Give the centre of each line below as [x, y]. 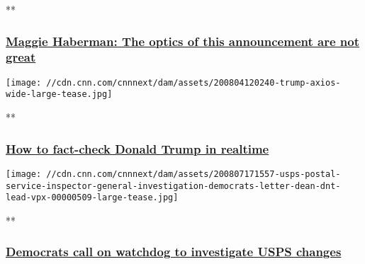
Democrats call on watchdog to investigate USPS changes [174, 252]
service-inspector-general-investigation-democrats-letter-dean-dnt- [173, 186]
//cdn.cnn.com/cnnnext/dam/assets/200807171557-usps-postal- [193, 174]
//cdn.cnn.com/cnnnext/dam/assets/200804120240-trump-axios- [193, 82]
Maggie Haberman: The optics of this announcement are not [182, 41]
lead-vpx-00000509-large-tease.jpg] [92, 198]
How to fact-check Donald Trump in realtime [137, 148]
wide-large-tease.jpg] [59, 94]
